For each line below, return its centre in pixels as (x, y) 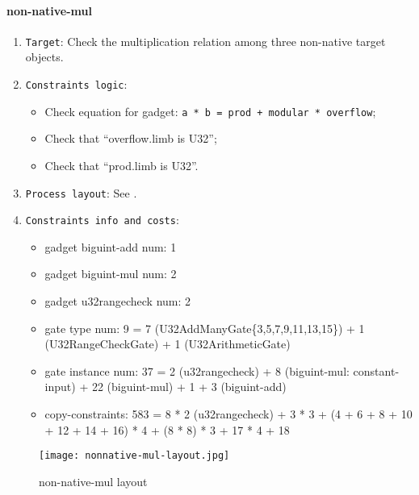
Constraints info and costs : (102, 220)
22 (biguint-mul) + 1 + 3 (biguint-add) (189, 387)
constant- (376, 370)
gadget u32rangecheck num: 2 (118, 301)
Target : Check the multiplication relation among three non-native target (205, 41)
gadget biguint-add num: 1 (111, 246)
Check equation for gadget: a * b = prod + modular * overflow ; (210, 111)
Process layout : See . (81, 192)
